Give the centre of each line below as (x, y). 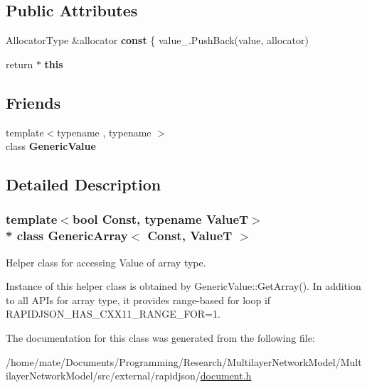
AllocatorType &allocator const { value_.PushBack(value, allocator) (157, 40)
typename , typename (104, 132)
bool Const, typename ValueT (160, 219)
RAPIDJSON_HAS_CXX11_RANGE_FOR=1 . (113, 314)
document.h (226, 376)
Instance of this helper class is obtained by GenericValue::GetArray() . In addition (183, 286)
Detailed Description (84, 184)
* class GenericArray (67, 236)
